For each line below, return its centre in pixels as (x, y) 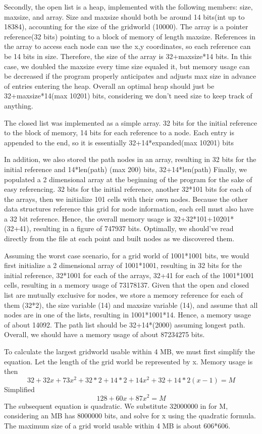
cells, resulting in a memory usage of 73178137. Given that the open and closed (127, 285)
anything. (19, 105)
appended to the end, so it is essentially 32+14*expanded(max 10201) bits (119, 142)
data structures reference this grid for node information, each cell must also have (129, 209)
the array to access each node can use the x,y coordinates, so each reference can (127, 46)
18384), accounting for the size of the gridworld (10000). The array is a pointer (126, 26)
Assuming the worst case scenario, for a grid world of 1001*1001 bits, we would (127, 255)
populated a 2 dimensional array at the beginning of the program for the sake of (128, 179)
